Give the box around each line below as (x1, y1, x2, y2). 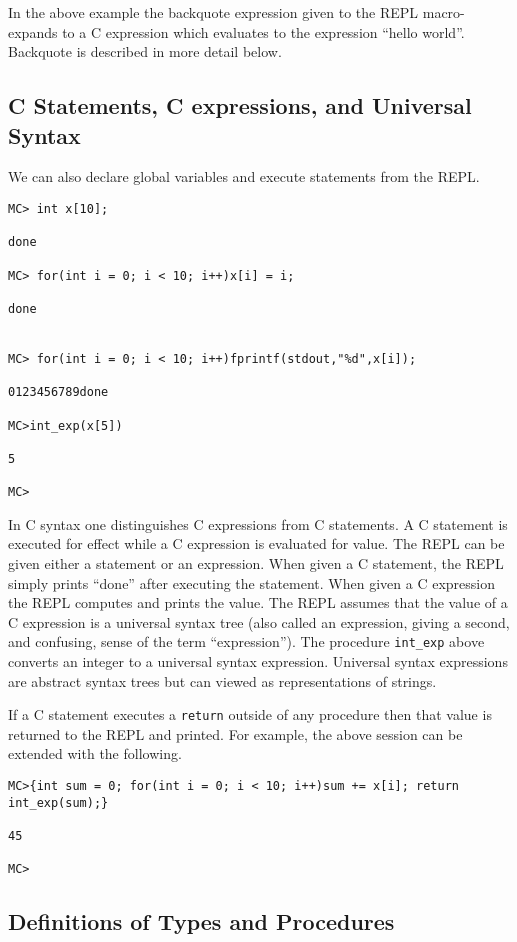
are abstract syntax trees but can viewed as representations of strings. (8, 670, 437, 691)
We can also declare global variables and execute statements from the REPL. (8, 166, 480, 187)
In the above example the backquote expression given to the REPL (8, 2, 419, 22)
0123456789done (8, 385, 109, 400)
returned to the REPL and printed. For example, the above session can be (8, 723, 463, 744)
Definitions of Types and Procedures (8, 906, 395, 937)
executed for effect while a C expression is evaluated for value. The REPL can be (8, 533, 505, 554)
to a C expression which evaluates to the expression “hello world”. (62, 21, 465, 42)
